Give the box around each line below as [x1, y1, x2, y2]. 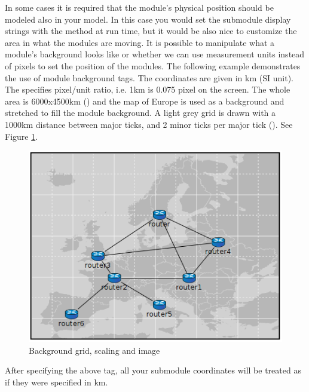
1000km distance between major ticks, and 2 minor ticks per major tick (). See [5, 118, 293, 130]
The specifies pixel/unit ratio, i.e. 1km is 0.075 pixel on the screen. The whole [5, 83, 290, 96]
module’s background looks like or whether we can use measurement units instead [5, 48, 305, 60]
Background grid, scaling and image [29, 344, 160, 356]
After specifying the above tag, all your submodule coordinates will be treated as [5, 364, 301, 376]
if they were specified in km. [5, 375, 108, 388]
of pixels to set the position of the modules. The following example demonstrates [5, 59, 301, 72]
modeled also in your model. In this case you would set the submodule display [5, 13, 291, 25]
